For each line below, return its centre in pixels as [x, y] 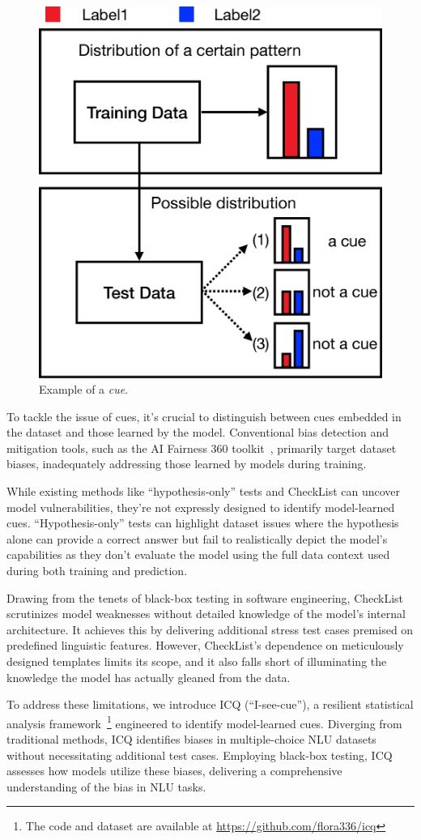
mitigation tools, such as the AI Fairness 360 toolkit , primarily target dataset [202, 448]
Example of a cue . [84, 389]
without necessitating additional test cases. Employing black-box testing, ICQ [200, 755]
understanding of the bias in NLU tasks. [106, 786]
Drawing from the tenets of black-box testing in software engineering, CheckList [205, 597]
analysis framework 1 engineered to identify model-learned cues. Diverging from [204, 722]
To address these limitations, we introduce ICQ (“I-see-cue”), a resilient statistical [210, 704]
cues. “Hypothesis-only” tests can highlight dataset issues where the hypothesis [203, 523]
